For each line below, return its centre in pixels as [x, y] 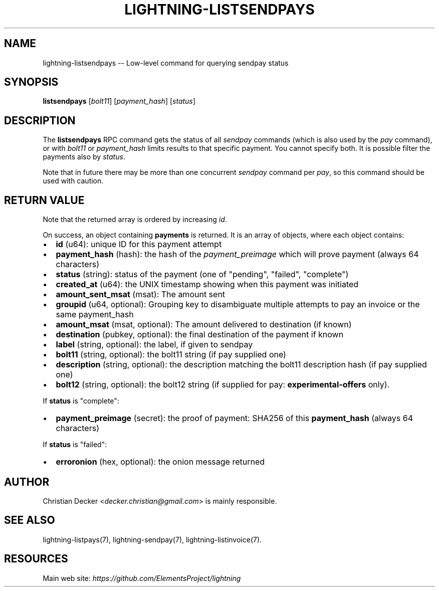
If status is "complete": [81, 401]
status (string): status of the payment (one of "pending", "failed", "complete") [202, 274]
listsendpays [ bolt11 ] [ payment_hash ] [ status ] [119, 101]
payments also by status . [84, 157]
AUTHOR [27, 482]
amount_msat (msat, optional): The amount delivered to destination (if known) [204, 325]
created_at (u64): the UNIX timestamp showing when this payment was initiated [207, 284]
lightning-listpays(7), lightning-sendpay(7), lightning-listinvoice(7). [152, 539]
